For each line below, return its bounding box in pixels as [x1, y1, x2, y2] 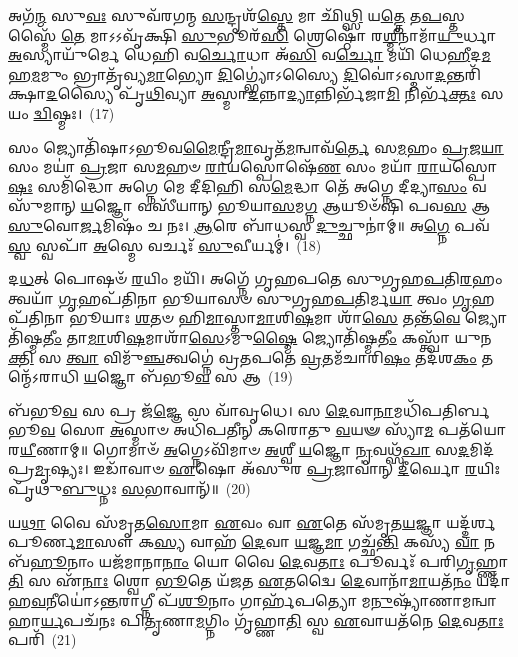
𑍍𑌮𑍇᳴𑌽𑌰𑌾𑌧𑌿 [8, 366, 80, 387]
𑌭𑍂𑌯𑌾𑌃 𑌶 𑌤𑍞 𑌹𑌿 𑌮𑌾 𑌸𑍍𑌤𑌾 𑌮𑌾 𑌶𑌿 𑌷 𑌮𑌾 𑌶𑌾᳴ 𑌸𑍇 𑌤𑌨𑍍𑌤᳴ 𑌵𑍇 [69, 307, 461, 328]
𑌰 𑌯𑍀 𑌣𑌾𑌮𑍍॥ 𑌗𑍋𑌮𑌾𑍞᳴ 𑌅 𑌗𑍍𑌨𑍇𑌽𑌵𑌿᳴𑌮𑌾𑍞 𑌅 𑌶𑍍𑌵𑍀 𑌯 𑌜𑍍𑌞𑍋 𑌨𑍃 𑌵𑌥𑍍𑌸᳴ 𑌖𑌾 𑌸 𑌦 [8, 438, 470, 459]
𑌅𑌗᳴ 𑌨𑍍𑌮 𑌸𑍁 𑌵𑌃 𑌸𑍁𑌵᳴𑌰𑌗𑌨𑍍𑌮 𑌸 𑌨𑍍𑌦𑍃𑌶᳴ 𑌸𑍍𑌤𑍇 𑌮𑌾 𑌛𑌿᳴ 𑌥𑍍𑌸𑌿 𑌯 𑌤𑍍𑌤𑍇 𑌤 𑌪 [8, 5, 442, 25]
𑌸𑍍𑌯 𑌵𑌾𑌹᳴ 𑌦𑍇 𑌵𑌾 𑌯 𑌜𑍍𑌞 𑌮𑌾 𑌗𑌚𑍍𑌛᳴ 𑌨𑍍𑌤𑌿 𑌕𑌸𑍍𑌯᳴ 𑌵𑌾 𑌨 [154, 531, 496, 552]
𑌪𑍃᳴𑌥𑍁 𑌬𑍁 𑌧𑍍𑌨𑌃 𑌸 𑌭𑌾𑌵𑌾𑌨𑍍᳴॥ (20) [8, 478, 251, 499]
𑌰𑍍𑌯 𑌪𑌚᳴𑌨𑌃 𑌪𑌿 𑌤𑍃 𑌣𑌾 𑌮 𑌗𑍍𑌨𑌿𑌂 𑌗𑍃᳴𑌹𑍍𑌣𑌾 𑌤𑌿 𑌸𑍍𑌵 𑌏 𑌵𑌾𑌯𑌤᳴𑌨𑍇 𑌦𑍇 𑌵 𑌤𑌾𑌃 [40, 609, 504, 630]
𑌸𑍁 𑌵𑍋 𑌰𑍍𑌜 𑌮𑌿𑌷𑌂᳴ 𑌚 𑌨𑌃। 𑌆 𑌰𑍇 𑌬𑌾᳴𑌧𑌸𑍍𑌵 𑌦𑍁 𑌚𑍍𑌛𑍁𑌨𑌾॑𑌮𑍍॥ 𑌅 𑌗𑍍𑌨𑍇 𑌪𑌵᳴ [8, 214, 490, 235]
